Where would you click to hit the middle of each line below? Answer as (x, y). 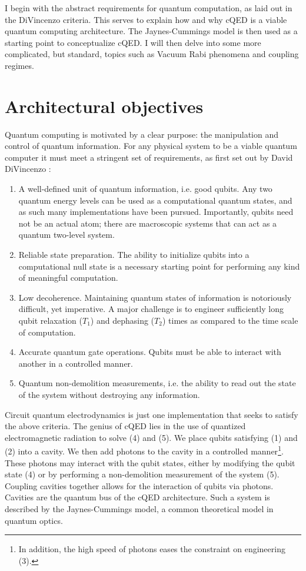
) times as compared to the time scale (230, 320)
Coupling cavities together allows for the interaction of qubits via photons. (139, 485)
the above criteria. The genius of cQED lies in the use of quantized (125, 426)
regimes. (19, 65)
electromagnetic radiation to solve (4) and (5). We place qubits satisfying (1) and (151, 437)
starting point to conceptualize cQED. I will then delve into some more (133, 42)
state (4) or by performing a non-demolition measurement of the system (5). (142, 474)
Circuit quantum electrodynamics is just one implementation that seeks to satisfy (152, 414)
